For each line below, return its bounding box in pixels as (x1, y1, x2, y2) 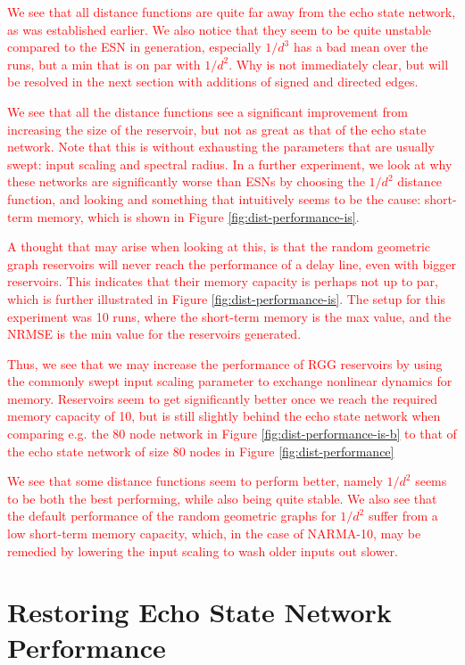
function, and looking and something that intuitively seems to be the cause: (7, 189, 421, 208)
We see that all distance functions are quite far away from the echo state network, (7, 3, 456, 21)
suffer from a (368, 506, 438, 525)
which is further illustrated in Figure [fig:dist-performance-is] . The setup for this (7, 289, 446, 308)
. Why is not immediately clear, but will (228, 54, 449, 73)
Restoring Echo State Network (7, 594, 392, 630)
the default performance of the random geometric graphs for (7, 506, 336, 525)
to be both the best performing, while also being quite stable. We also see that (7, 488, 437, 507)
